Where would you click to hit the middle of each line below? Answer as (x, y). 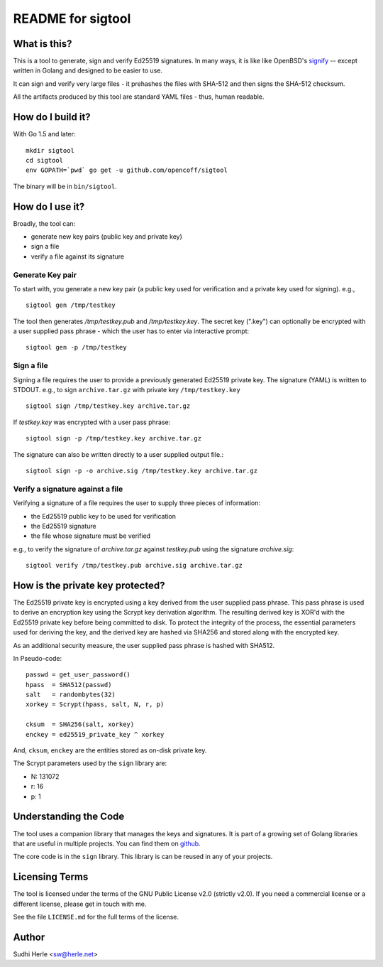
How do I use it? (49, 206)
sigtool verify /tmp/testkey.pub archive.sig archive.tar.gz (134, 566)
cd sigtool (45, 160)
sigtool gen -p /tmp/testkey (76, 347)
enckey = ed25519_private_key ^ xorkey (95, 734)
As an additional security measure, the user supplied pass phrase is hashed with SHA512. (144, 645)
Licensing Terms (51, 877)
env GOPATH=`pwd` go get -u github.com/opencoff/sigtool (127, 170)
